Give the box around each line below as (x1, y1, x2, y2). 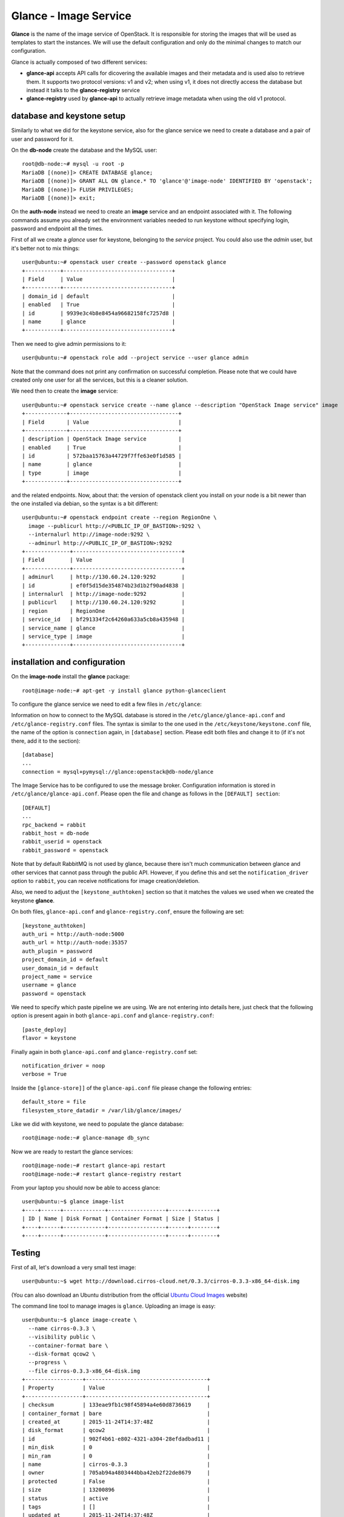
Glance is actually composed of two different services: (11, 58, 148, 66)
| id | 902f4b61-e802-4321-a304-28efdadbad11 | (22, 1435, 211, 1442)
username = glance (22, 982, 77, 988)
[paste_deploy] (22, 1026, 67, 1033)
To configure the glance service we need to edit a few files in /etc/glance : (11, 700, 202, 708)
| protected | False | (22, 1478, 211, 1485)
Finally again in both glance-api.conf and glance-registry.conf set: (11, 1048, 198, 1055)
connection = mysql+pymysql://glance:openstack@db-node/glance (22, 768, 214, 775)
